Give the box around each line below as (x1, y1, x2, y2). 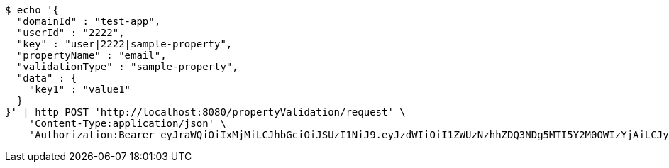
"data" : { (16, 72, 77, 84)
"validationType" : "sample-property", (16, 61, 238, 72)
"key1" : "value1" (28, 84, 131, 95)
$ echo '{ (5, 4, 59, 16)
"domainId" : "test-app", (16, 16, 161, 27)
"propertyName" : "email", (16, 50, 167, 61)
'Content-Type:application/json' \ (28, 118, 226, 129)
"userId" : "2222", (16, 27, 125, 38)
